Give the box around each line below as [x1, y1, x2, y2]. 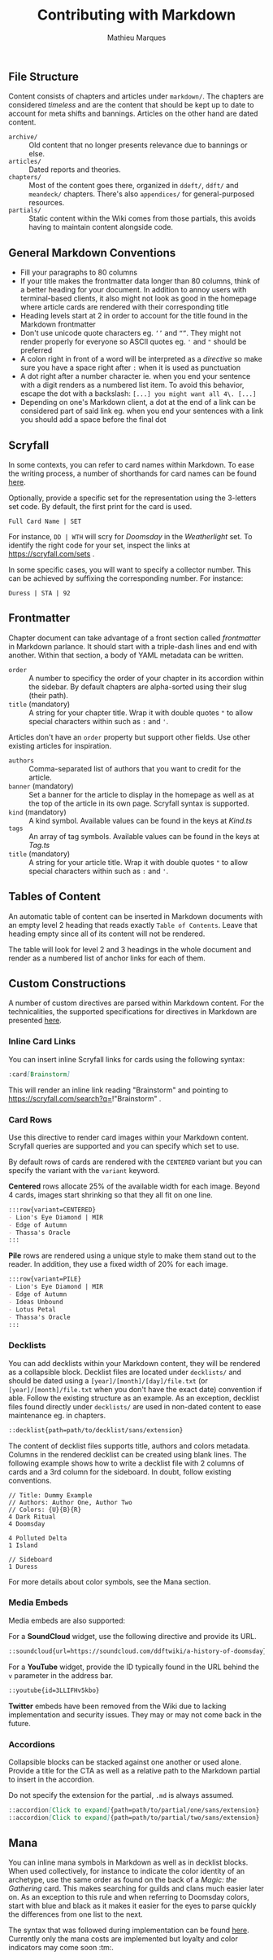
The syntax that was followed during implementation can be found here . [8, 1925, 249, 1936]
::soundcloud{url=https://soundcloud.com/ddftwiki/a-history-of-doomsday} [8, 1647, 267, 1655]
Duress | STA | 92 [8, 589, 71, 597]
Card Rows [8, 1114, 53, 1125]
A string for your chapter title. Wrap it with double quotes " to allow [28, 707, 253, 718]
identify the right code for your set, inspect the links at [8, 540, 191, 550]
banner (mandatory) [8, 780, 75, 791]
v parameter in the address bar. [8, 1670, 114, 1680]
